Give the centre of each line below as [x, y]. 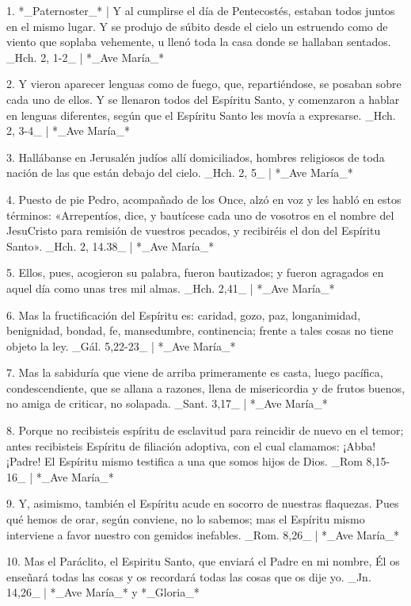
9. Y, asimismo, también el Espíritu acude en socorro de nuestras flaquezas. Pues [203, 503]
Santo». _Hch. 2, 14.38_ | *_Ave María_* [110, 245]
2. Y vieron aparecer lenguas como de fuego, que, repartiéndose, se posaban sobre [204, 84]
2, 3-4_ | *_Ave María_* [68, 130]
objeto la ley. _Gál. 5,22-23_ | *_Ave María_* [121, 345]
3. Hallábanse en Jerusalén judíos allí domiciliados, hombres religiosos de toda [196, 157]
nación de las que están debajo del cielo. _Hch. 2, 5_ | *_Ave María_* [180, 173]
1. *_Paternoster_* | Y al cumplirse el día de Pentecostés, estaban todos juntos [201, 10]
